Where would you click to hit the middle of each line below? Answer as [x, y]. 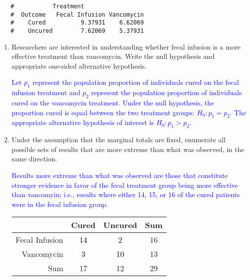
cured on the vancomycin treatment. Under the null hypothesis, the [113, 102]
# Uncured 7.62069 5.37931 [77, 31]
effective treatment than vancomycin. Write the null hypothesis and [113, 56]
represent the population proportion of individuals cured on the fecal [136, 82]
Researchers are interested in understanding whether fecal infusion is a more [126, 46]
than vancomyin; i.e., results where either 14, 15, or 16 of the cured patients [125, 194]
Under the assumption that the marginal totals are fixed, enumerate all [119, 140]
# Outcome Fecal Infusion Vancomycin [77, 14]
